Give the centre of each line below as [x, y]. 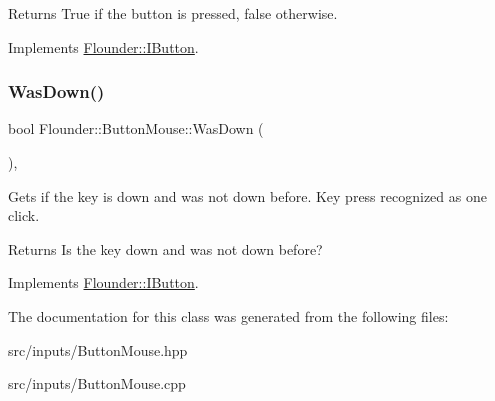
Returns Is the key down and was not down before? [165, 248]
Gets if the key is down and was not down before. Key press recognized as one [247, 195]
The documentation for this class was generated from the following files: [228, 315]
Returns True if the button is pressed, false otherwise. [173, 13]
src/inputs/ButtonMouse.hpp [98, 349]
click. [24, 215]
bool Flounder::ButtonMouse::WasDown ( [136, 128]
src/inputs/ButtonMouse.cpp [97, 383]
